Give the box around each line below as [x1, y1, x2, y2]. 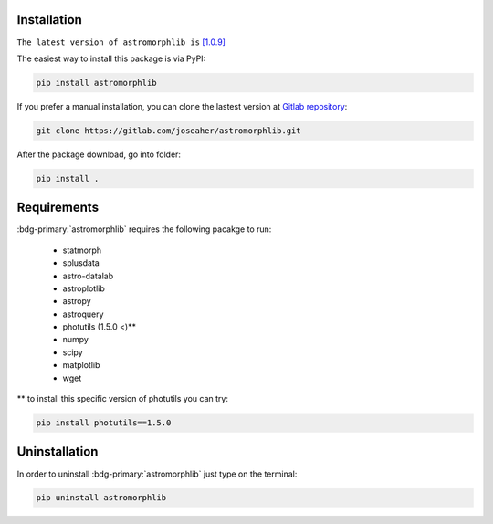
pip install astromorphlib [36, 78, 157, 88]
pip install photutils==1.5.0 [36, 418, 172, 428]
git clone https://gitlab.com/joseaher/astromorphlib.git [36, 125, 301, 136]
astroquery [62, 309, 104, 320]
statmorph [62, 245, 102, 256]
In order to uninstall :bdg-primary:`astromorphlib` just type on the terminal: [16, 468, 298, 479]
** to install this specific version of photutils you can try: [16, 393, 228, 404]
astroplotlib [62, 283, 105, 294]
